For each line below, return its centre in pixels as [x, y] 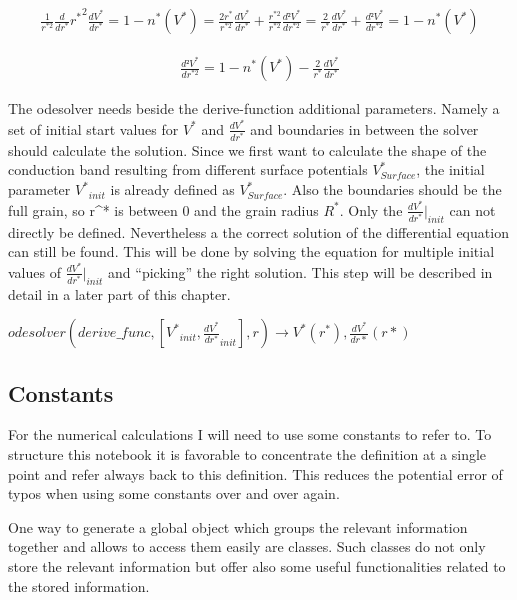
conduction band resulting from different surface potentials [188, 169]
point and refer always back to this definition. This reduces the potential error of [255, 473]
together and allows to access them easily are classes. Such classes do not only [247, 546]
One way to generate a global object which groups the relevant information [238, 526]
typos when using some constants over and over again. [174, 493]
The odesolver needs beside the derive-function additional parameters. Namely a [254, 108]
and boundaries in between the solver [364, 128]
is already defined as [172, 189]
